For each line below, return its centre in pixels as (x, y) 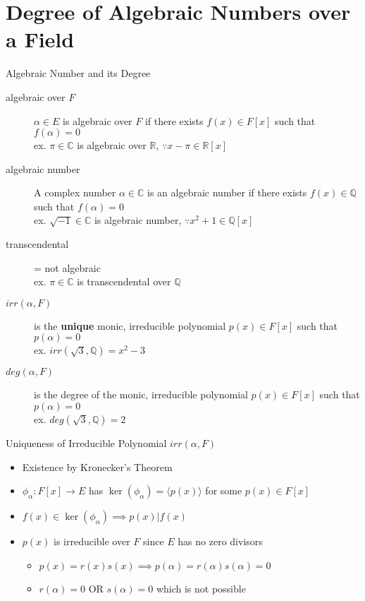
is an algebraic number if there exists (227, 192)
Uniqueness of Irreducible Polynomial (86, 443)
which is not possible (201, 588)
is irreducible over (92, 541)
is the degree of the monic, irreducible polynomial (141, 394)
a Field (40, 39)
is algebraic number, (138, 220)
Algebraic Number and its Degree (78, 73)
